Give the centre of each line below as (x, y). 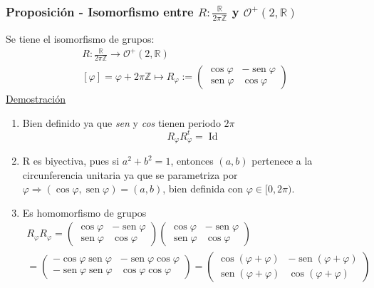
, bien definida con (203, 189)
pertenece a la (282, 161)
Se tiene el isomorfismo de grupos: (80, 38)
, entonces (192, 161)
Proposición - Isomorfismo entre (100, 11)
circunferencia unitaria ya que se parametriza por (130, 174)
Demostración (36, 98)
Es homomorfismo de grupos (84, 212)
